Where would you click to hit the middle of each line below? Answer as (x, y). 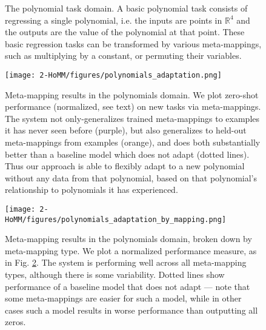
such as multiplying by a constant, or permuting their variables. (123, 56)
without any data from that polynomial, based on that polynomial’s (131, 177)
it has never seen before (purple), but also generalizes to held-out (126, 130)
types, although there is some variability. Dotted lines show (115, 274)
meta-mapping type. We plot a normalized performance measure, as (131, 250)
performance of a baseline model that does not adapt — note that (128, 286)
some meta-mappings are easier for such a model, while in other (123, 298)
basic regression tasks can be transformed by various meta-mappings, (133, 43)
